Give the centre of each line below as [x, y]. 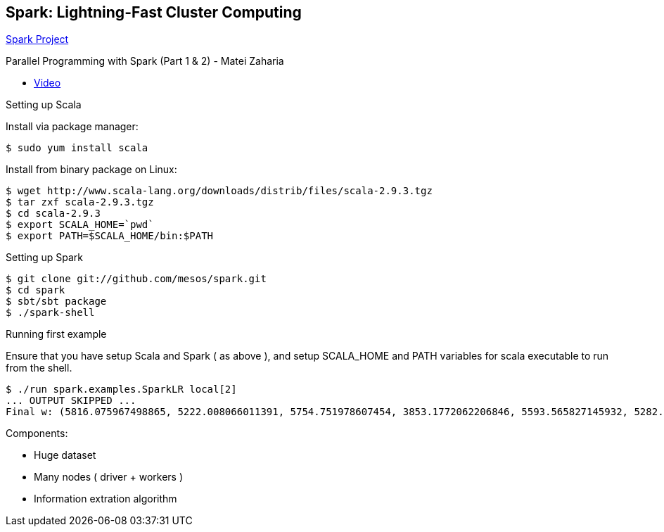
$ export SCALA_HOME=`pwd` [80, 225]
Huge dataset [65, 455]
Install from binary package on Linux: [91, 170]
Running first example [56, 334]
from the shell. [39, 368]
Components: [37, 433]
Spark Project [37, 39]
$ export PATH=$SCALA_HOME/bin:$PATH [110, 236]
